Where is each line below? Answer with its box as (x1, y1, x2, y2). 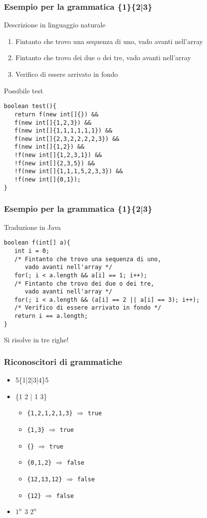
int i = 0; (14, 247, 50, 254)
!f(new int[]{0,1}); (14, 176, 81, 183)
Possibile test (4, 85, 43, 95)
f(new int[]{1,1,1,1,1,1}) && (14, 127, 112, 135)
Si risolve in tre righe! (4, 335, 69, 345)
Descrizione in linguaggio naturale (4, 20, 105, 30)
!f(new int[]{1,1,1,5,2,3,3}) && (14, 168, 123, 175)
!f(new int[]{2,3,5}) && (14, 159, 95, 167)
